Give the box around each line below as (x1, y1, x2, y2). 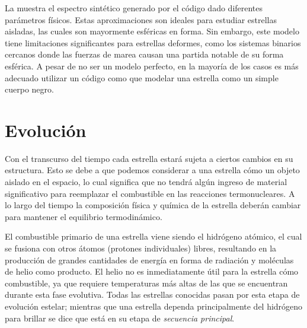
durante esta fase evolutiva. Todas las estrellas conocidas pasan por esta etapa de (5, 288, 300, 301)
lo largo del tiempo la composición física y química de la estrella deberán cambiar (5, 199, 301, 211)
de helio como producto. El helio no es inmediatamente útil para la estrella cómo (5, 265, 299, 278)
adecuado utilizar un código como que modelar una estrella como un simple (5, 71, 279, 84)
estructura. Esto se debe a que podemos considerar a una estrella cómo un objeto (5, 164, 300, 176)
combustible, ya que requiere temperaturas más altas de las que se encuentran (5, 276, 288, 289)
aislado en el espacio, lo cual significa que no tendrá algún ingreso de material (5, 176, 287, 188)
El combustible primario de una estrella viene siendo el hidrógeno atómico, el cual (5, 230, 302, 243)
